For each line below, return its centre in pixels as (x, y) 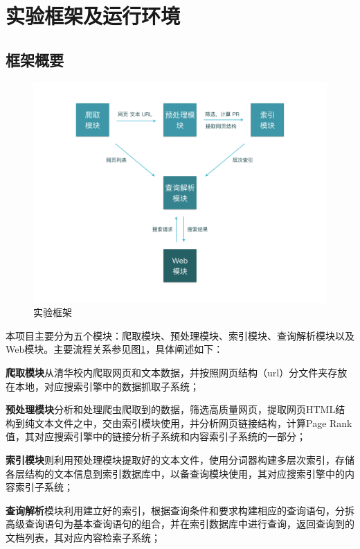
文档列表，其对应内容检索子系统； (83, 537)
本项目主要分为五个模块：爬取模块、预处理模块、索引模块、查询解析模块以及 (180, 335)
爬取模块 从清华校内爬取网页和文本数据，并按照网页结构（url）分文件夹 (167, 372)
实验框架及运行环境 (93, 16)
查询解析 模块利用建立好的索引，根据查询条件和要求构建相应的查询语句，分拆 (180, 510)
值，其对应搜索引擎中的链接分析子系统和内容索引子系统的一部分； (156, 436)
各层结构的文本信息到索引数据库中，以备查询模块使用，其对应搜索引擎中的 (175, 473)
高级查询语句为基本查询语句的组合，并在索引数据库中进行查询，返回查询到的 (180, 524)
